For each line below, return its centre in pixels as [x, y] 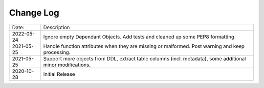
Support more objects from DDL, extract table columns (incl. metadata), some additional [145, 58]
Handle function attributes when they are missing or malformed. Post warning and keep [144, 46]
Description [57, 27]
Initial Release [59, 74]
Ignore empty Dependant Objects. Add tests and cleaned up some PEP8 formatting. [140, 36]
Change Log [34, 13]
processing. [57, 52]
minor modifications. [67, 65]
